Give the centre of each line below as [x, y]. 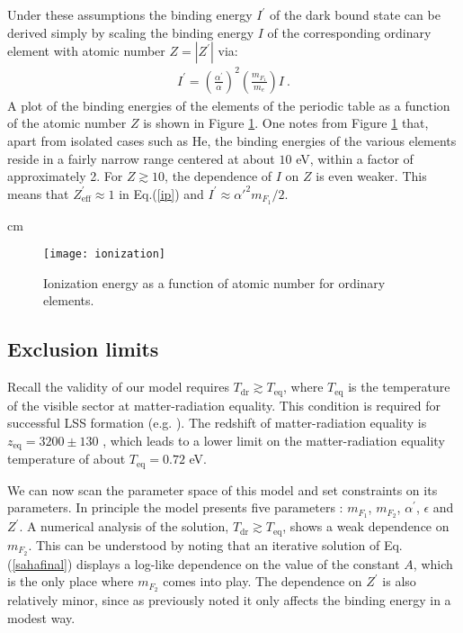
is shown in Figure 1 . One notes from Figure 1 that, [286, 123]
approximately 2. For [65, 176]
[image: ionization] [105, 254]
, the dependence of [218, 176]
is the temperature [399, 387]
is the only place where [71, 581]
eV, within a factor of [355, 158]
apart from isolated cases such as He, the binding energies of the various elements [232, 140]
